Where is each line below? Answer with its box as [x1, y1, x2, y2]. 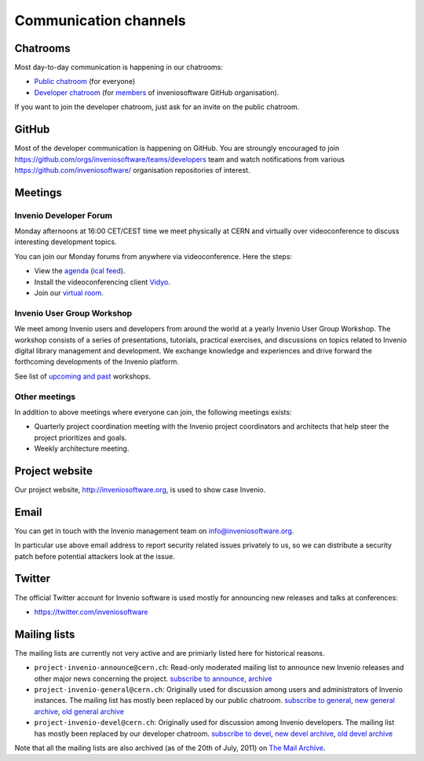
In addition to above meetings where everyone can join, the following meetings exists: [14, 407, 292, 416]
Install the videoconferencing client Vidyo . [34, 277, 170, 287]
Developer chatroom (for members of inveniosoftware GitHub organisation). [34, 87, 280, 97]
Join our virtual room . [34, 288, 104, 298]
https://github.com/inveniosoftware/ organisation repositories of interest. [14, 165, 250, 174]
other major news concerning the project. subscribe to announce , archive [34, 674, 272, 683]
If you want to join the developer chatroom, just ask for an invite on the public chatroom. [14, 102, 300, 112]
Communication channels [14, 12, 186, 29]
